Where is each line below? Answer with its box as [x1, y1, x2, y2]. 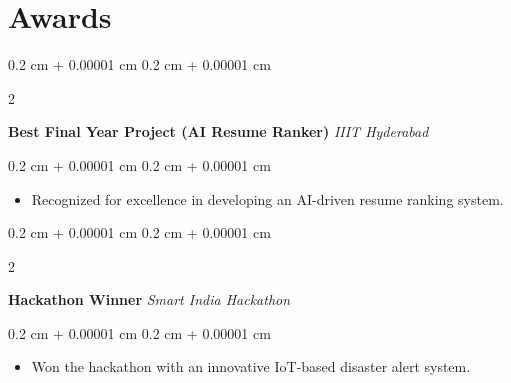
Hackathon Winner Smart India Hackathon [8, 289, 291, 310]
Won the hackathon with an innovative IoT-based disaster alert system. [31, 356, 471, 377]
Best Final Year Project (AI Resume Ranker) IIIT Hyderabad [8, 121, 429, 142]
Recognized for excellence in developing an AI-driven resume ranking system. [31, 188, 504, 209]
